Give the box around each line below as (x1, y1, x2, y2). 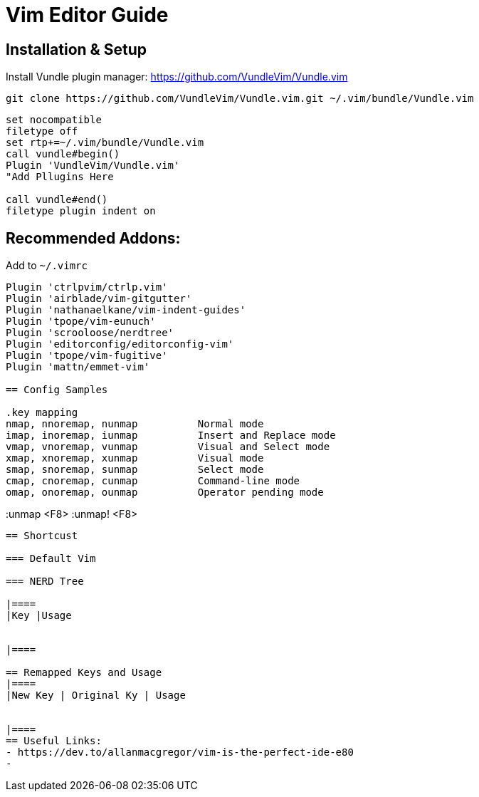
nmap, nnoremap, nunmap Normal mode (6, 418, 264, 430)
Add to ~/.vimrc (6, 259, 88, 272)
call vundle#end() (6, 194, 108, 206)
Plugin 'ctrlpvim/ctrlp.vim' (6, 281, 168, 293)
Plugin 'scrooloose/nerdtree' (6, 327, 174, 339)
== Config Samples (6, 384, 108, 396)
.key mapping (6, 407, 78, 419)
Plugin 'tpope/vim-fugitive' (6, 350, 168, 362)
